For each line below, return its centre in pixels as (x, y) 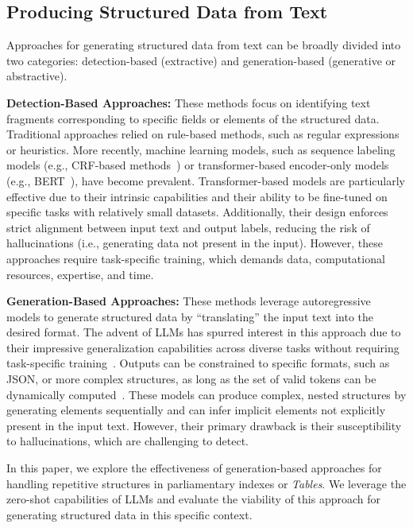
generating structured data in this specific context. (129, 514)
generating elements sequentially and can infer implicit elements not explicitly (196, 410)
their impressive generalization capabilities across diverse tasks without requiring (203, 347)
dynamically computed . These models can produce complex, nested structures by (206, 394)
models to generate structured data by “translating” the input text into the (190, 316)
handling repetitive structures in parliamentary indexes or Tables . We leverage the (206, 483)
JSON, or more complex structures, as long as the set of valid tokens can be (191, 379)
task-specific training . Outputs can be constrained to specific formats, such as (198, 363)
